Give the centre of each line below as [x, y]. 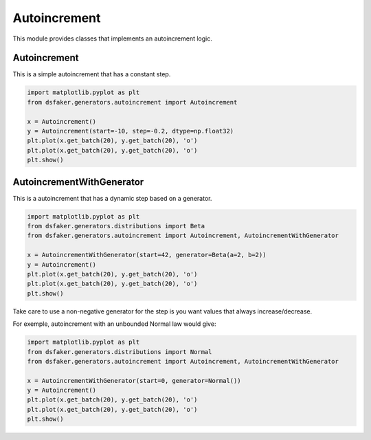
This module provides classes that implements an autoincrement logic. [113, 38]
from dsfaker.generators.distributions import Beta [116, 226]
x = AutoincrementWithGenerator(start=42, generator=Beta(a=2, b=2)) [147, 255]
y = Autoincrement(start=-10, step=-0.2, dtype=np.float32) [131, 131]
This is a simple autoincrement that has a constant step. [92, 74]
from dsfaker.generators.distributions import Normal [120, 352]
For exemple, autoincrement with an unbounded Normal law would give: [114, 324]
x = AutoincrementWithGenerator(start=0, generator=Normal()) [134, 381]
